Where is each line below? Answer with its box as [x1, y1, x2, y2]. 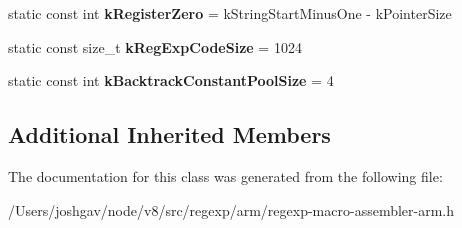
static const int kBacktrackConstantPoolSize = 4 [8, 70, 334, 91]
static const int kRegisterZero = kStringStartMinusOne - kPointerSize [8, 3, 452, 23]
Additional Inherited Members [8, 119, 331, 150]
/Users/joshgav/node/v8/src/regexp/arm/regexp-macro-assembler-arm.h [8, 199, 455, 220]
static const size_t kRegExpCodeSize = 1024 [8, 36, 302, 57]
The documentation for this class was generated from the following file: [8, 165, 443, 186]
